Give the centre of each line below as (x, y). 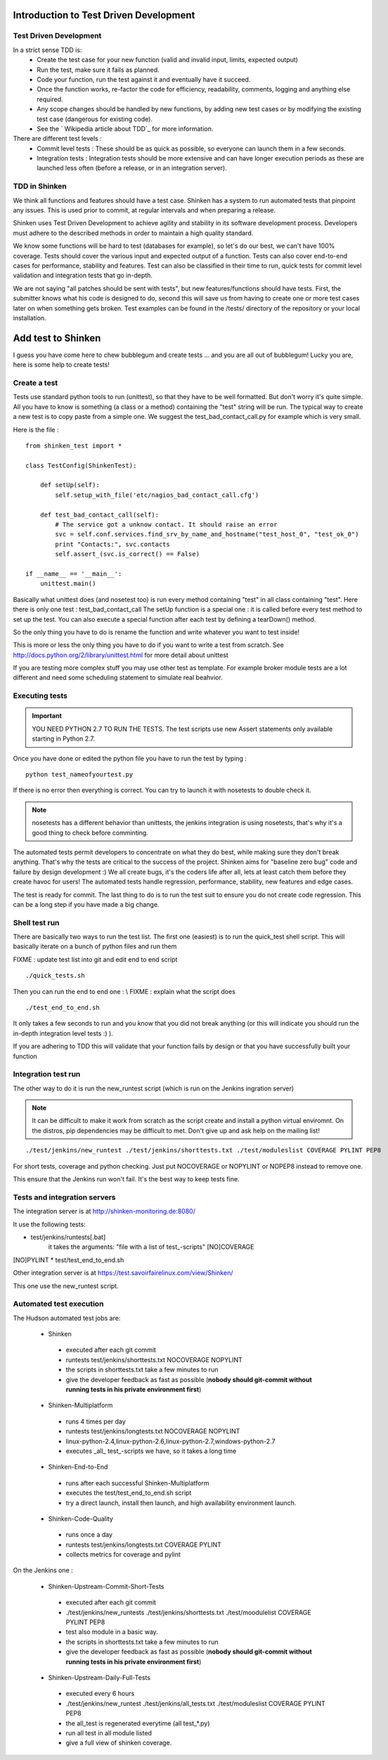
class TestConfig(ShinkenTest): (81, 465)
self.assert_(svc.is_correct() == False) (128, 554)
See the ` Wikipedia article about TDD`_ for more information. (125, 128)
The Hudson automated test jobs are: (67, 1318)
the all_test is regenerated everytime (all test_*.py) (138, 1723)
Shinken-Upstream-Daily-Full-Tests (99, 1678)
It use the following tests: (49, 1224)
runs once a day (89, 1535)
